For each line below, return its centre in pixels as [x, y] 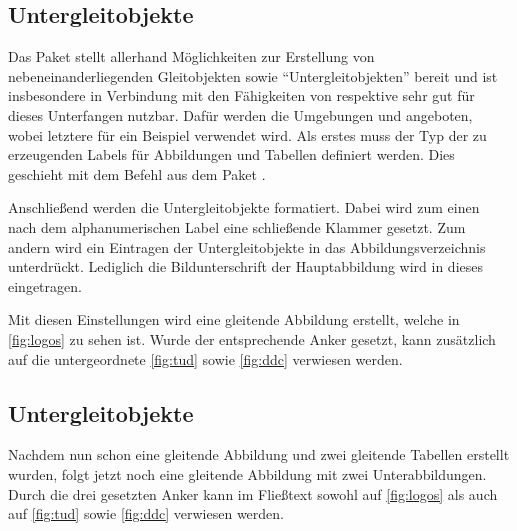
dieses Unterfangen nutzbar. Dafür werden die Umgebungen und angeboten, [240, 114]
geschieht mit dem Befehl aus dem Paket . [137, 173]
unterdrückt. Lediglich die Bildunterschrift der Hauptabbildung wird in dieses [245, 266]
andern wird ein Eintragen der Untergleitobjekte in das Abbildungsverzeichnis [247, 246]
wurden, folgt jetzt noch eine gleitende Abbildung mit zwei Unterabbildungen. [247, 473]
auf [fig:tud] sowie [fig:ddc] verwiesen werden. [146, 513]
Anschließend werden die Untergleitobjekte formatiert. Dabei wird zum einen [244, 207]
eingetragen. [45, 285]
